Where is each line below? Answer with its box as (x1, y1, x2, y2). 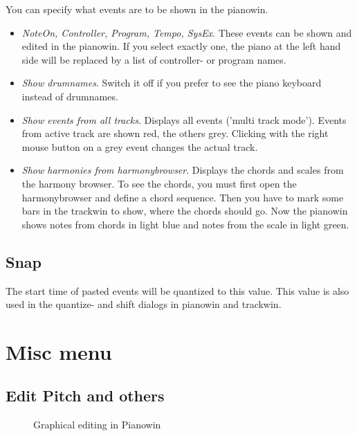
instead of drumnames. (21, 89, 118, 103)
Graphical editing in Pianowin (33, 417, 161, 432)
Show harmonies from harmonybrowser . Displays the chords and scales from (21, 163, 344, 177)
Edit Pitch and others (6, 385, 165, 406)
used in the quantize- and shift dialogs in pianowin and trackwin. (6, 297, 282, 311)
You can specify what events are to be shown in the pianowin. (6, 2, 268, 16)
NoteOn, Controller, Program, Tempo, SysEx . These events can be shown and (21, 25, 352, 39)
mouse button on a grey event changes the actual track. (21, 139, 258, 154)
